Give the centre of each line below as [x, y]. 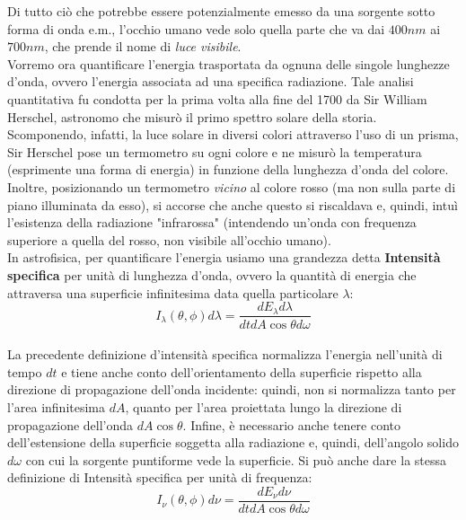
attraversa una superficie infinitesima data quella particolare [173, 292]
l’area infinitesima [57, 406]
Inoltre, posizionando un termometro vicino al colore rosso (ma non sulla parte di [232, 186]
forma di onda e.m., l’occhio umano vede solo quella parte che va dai [196, 28]
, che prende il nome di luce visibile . [143, 46]
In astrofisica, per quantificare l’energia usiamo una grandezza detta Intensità [224, 257]
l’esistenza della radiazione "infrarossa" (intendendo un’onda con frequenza [212, 222]
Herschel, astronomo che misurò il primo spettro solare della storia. [192, 116]
